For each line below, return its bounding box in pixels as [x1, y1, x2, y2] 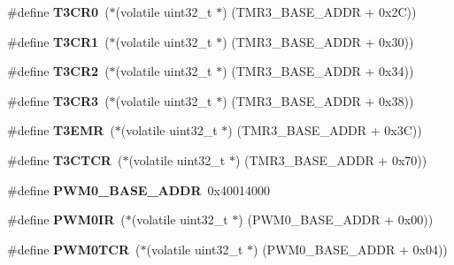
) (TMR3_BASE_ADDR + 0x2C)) [222, 3, 417, 20]
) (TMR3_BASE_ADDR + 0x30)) [222, 32, 414, 50]
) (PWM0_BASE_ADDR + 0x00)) [238, 210, 434, 229]
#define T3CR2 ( [7, 62, 110, 80]
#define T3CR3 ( [7, 91, 110, 110]
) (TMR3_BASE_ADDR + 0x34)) [222, 62, 414, 80]
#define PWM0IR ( [7, 210, 126, 229]
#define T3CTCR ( [7, 150, 123, 169]
